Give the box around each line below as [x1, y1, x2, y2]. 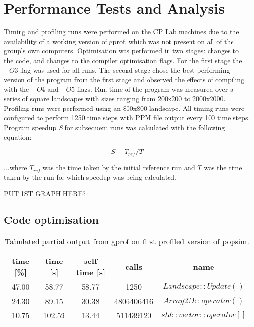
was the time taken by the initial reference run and [42, 162, 195, 173]
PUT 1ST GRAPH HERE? [4, 188, 86, 198]
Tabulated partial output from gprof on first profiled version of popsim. [5, 236, 249, 247]
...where [4, 162, 27, 173]
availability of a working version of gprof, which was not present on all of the [4, 36, 234, 46]
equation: [4, 131, 32, 142]
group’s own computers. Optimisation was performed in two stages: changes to [4, 45, 239, 56]
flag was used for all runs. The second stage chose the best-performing [20, 65, 230, 75]
